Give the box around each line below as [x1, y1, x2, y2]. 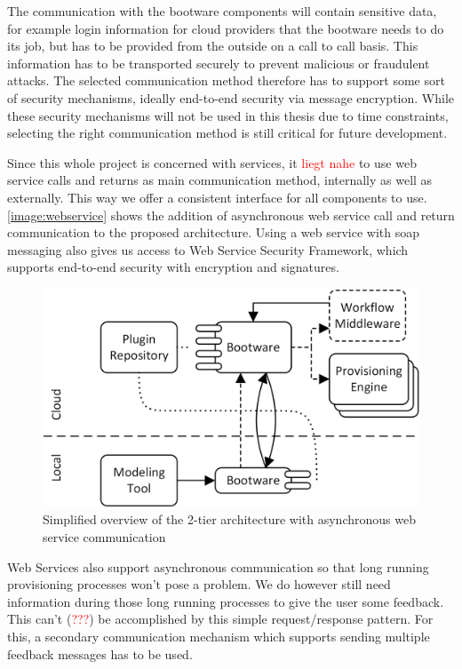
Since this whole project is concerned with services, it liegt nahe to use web [7, 153, 417, 171]
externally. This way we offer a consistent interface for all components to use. [7, 187, 427, 206]
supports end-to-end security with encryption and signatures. [7, 258, 339, 276]
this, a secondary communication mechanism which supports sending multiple [7, 627, 430, 646]
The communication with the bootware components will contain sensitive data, [7, 2, 437, 20]
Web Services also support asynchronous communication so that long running [7, 557, 429, 576]
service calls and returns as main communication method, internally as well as [7, 171, 433, 189]
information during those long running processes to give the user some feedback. [7, 592, 444, 610]
